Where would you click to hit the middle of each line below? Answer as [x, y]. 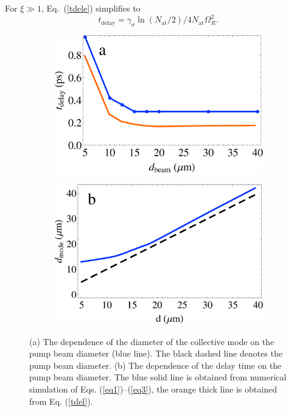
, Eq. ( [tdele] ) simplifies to [91, 8]
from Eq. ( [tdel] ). [61, 401]
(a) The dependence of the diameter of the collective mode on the [152, 341]
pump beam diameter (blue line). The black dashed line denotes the [156, 353]
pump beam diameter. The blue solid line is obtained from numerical [158, 377]
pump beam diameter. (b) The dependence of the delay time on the [156, 365]
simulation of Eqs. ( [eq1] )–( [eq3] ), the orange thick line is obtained [153, 389]
